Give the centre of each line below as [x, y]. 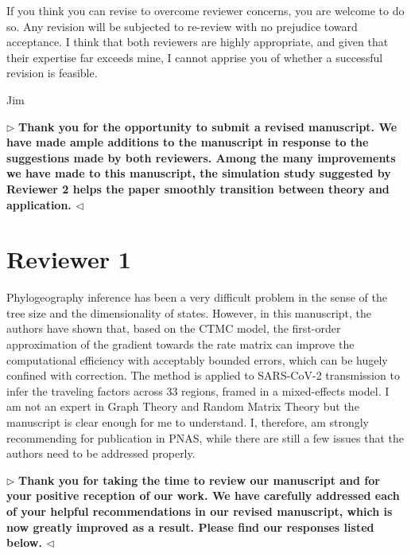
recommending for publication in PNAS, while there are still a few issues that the [205, 437]
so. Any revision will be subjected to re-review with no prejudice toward [182, 26]
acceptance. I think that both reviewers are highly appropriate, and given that [198, 42]
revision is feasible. [52, 73]
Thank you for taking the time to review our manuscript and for [199, 480]
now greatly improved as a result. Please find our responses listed [190, 527]
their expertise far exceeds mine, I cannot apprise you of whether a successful [195, 57]
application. [39, 204]
